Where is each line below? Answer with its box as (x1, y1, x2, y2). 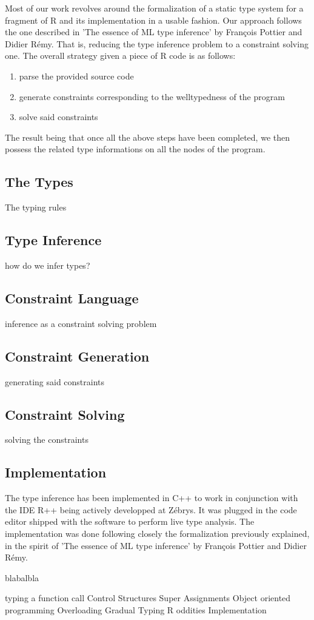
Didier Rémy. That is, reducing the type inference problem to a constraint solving (5, 37, 309, 50)
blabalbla (5, 571, 39, 584)
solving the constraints (5, 433, 89, 446)
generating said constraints (5, 375, 105, 388)
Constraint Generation (5, 346, 150, 365)
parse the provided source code (19, 69, 134, 82)
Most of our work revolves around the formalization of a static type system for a (5, 2, 304, 14)
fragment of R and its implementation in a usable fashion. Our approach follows (5, 13, 302, 26)
